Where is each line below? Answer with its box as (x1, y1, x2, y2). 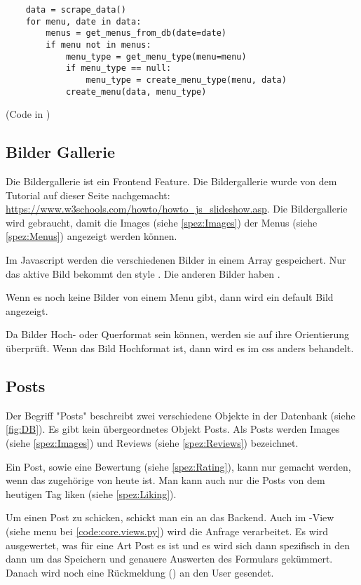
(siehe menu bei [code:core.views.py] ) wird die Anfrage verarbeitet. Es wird (6, 523, 328, 538)
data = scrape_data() (25, 5, 126, 15)
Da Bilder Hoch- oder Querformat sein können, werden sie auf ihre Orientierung (6, 327, 350, 342)
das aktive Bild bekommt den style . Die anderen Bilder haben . (6, 266, 280, 281)
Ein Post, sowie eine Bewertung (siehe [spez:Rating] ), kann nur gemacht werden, (6, 459, 351, 473)
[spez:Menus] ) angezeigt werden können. (6, 229, 177, 243)
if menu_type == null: (65, 63, 172, 74)
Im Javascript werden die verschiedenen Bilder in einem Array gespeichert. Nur (6, 253, 346, 267)
